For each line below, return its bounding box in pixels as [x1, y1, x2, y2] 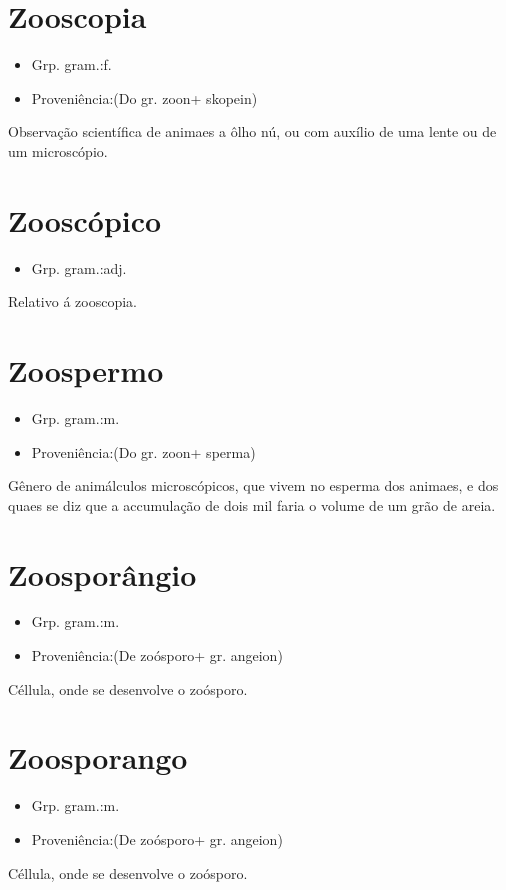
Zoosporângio [8, 553, 197, 594]
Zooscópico [8, 199, 162, 240]
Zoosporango [8, 737, 188, 778]
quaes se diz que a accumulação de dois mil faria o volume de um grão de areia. [8, 494, 496, 515]
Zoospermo [8, 350, 164, 390]
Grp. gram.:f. [31, 54, 112, 75]
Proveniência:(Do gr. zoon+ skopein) [31, 87, 258, 108]
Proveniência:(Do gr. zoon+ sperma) [31, 441, 256, 462]
